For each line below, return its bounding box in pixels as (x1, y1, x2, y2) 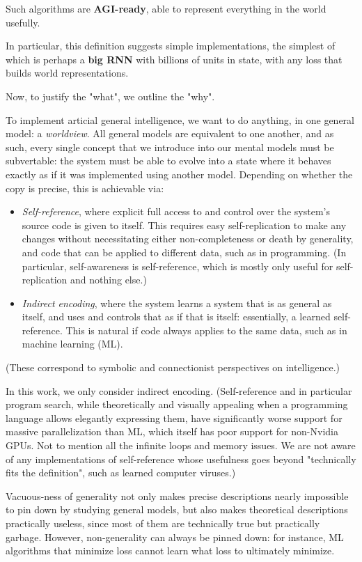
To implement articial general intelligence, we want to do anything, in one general (6, 112, 354, 127)
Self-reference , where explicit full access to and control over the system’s (22, 204, 330, 219)
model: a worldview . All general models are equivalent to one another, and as (6, 126, 334, 141)
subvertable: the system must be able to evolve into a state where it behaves (6, 153, 331, 168)
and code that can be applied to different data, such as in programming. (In (22, 244, 347, 259)
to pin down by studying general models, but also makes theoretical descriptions (6, 502, 348, 517)
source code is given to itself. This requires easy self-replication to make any (22, 217, 347, 232)
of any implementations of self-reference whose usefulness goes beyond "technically (6, 451, 356, 466)
